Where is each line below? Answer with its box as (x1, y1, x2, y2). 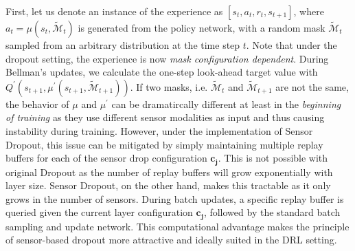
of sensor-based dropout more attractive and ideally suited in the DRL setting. (5, 232, 337, 247)
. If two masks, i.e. (130, 79, 208, 94)
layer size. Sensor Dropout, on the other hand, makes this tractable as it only (5, 178, 331, 193)
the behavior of (5, 96, 69, 111)
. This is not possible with (218, 151, 328, 165)
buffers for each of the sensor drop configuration (5, 151, 207, 165)
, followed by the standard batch (203, 205, 341, 219)
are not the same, (275, 79, 349, 94)
